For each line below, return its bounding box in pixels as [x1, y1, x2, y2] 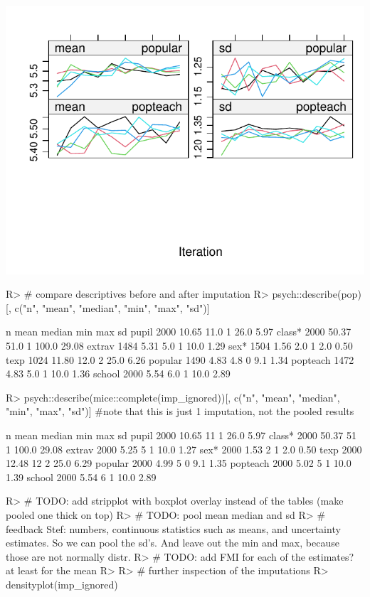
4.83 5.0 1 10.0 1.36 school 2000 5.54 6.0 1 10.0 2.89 [6, 366, 231, 381]
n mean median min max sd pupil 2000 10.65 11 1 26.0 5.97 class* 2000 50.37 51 [6, 428, 356, 442]
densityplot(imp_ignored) [6, 576, 118, 591]
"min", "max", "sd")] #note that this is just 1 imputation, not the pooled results [6, 404, 354, 419]
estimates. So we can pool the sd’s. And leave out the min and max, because [6, 535, 339, 550]
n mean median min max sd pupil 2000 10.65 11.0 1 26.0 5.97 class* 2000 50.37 [6, 324, 351, 339]
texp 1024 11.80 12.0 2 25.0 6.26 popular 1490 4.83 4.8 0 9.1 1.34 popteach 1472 [6, 352, 354, 367]
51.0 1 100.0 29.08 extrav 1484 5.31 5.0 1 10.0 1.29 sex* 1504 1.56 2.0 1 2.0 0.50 [6, 338, 353, 353]
